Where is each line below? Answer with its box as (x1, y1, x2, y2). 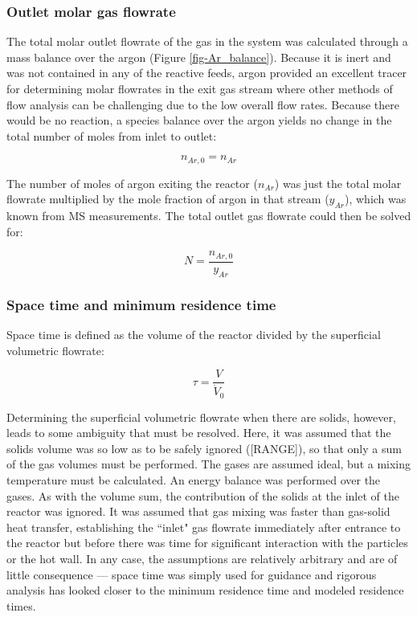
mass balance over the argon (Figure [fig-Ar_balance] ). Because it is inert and (6, 48, 391, 65)
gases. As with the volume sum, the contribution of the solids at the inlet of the (6, 487, 399, 504)
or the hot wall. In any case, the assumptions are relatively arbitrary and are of (6, 550, 398, 567)
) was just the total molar (274, 174, 402, 191)
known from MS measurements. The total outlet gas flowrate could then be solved (6, 207, 411, 224)
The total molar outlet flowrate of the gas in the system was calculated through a (6, 33, 408, 50)
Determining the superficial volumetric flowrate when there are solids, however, (6, 408, 396, 425)
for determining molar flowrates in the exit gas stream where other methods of (6, 80, 393, 96)
